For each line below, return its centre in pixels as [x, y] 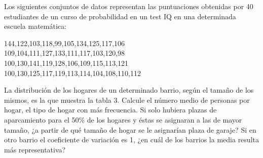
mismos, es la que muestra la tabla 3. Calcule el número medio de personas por [127, 100]
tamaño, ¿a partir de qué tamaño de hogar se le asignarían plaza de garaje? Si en [130, 129]
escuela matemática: [35, 26]
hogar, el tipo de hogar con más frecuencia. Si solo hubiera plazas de [110, 110]
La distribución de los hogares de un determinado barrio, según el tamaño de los [129, 90]
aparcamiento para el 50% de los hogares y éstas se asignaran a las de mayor [123, 119]
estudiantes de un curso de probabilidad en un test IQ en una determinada [120, 16]
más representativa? [35, 149]
